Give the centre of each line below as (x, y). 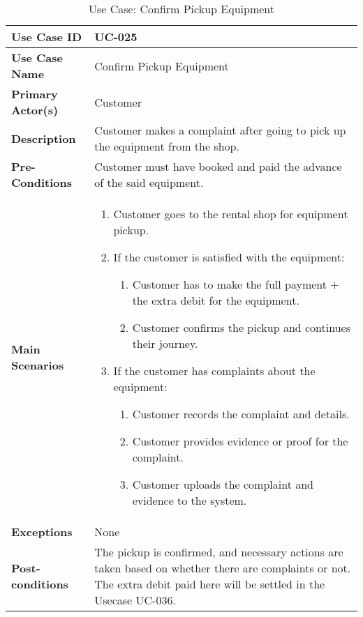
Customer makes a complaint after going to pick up (220, 130)
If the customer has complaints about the (214, 371)
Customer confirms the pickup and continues (241, 327)
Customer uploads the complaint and (223, 484)
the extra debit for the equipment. (216, 300)
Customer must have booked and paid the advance (218, 166)
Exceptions (42, 532)
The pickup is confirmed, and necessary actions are (219, 552)
